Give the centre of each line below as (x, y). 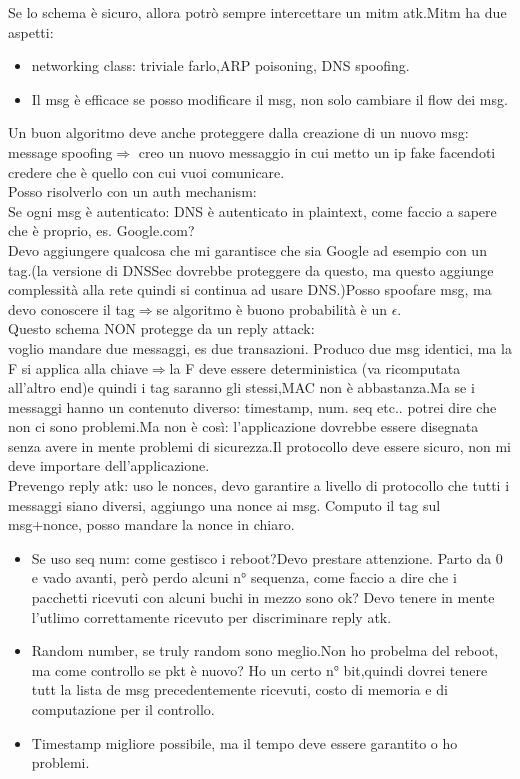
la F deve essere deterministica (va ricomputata (315, 367)
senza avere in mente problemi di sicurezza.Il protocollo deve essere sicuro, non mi (259, 445)
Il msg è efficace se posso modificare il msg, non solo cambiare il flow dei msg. (269, 98)
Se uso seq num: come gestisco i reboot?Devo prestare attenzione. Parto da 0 (267, 557)
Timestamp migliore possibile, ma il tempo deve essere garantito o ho (244, 742)
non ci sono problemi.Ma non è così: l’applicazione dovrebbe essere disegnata (243, 426)
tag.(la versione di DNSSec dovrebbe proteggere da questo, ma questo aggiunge (251, 269)
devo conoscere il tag (71, 308)
